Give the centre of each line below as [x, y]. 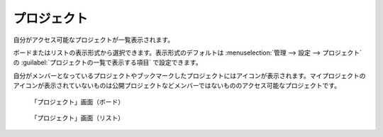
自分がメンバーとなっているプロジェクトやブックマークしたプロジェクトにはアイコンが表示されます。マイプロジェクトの [189, 75]
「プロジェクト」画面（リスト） [77, 118]
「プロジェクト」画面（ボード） [77, 102]
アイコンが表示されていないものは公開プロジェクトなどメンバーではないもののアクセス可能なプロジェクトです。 [177, 86]
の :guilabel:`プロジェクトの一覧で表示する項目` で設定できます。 [107, 62]
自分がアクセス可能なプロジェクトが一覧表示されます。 [93, 40]
